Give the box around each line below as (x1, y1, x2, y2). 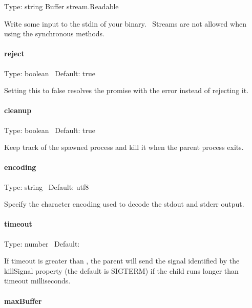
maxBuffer (4, 295, 42, 306)
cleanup (4, 105, 32, 116)
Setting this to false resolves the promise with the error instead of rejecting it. (4, 85, 249, 96)
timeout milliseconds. (4, 275, 71, 286)
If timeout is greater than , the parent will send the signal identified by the (4, 255, 240, 266)
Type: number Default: (4, 238, 80, 249)
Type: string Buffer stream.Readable (4, 1, 119, 11)
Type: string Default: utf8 (4, 181, 89, 192)
